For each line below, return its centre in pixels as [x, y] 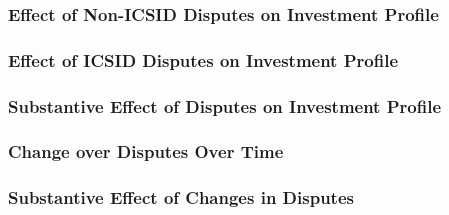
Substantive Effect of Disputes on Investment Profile [224, 105]
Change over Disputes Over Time [146, 151]
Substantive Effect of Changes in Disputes [181, 197]
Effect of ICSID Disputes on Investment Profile [203, 59]
